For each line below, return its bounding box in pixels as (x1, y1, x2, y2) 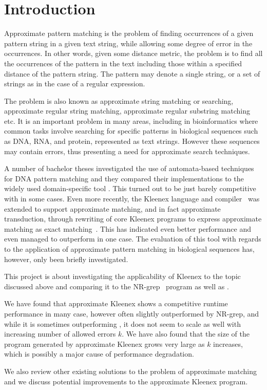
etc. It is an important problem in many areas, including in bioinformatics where (4, 115, 258, 126)
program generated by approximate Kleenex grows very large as (4, 338, 205, 349)
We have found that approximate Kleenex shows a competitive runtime (4, 298, 228, 309)
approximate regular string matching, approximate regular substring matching (4, 105, 250, 116)
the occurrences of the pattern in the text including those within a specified (4, 58, 242, 68)
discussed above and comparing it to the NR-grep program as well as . (4, 281, 229, 291)
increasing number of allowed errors (4, 328, 116, 339)
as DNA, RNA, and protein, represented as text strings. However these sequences (4, 136, 260, 146)
